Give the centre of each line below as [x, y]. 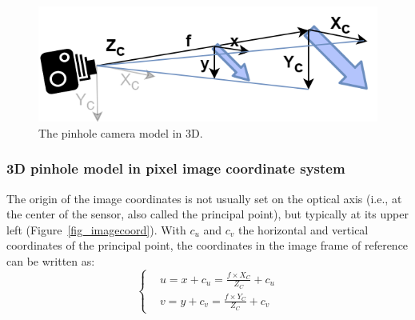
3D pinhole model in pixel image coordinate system [176, 168]
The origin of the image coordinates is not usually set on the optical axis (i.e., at [204, 198]
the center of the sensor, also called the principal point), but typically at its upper [207, 214]
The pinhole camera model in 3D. [121, 132]
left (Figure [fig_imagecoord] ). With [96, 229]
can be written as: [51, 261]
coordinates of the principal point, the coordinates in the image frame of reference [207, 245]
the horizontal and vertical [303, 229]
